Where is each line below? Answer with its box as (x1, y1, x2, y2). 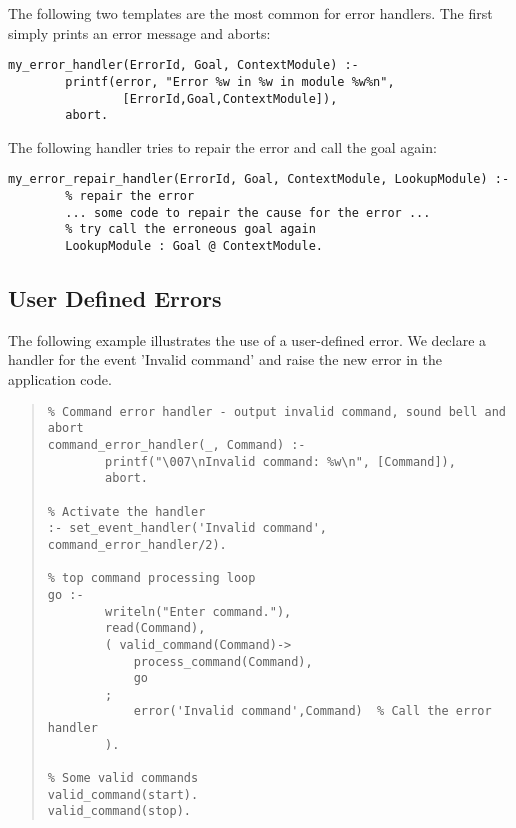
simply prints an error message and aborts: (8, 22, 271, 43)
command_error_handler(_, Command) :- (47, 437, 306, 452)
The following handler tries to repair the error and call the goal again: (8, 136, 437, 157)
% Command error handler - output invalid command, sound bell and (47, 404, 506, 419)
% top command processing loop (47, 571, 256, 586)
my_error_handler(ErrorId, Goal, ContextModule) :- (8, 58, 359, 73)
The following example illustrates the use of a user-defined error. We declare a (8, 329, 487, 350)
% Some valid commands (47, 771, 199, 786)
